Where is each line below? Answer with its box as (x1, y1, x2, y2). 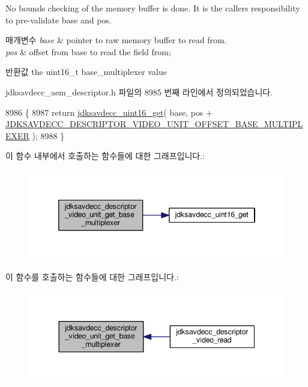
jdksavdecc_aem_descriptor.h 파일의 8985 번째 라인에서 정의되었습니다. (5, 85, 273, 98)
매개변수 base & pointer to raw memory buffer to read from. (5, 34, 227, 46)
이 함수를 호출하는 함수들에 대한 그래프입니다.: (5, 271, 179, 283)
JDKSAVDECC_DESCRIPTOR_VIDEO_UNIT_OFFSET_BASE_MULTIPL (5, 118, 303, 130)
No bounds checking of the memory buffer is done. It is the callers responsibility (5, 2, 300, 14)
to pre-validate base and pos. (5, 13, 112, 26)
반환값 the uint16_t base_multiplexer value (5, 65, 167, 78)
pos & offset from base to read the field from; (5, 45, 171, 58)
